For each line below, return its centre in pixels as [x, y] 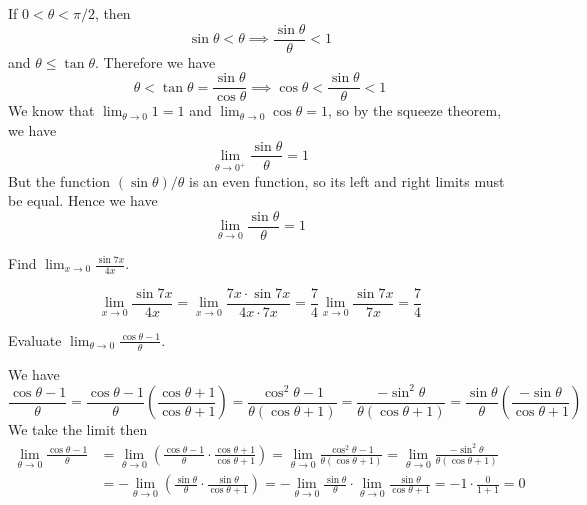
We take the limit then [78, 429]
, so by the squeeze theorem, [414, 110]
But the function [59, 180]
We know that [51, 110]
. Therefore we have [155, 61]
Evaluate [35, 339]
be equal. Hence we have [83, 200]
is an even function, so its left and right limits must [347, 180]
